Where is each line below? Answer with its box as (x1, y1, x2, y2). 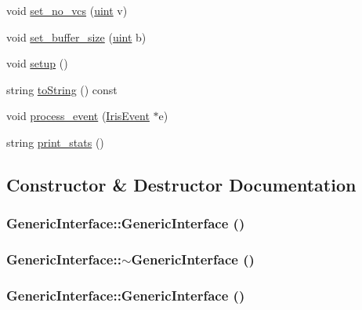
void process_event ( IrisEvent (6, 108, 150, 124)
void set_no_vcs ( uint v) (6, 2, 128, 18)
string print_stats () (6, 133, 104, 150)
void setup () (6, 55, 68, 71)
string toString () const (6, 81, 118, 97)
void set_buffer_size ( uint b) (6, 28, 147, 45)
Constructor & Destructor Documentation (6, 172, 357, 196)
